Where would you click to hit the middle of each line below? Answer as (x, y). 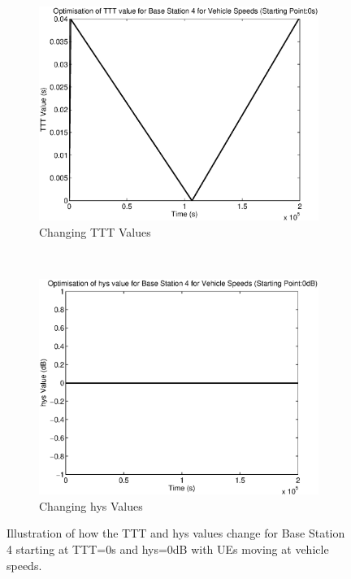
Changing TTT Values (95, 231)
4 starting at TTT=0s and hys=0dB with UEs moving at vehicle (168, 549)
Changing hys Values (91, 505)
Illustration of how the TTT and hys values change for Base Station (176, 533)
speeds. (24, 565)
